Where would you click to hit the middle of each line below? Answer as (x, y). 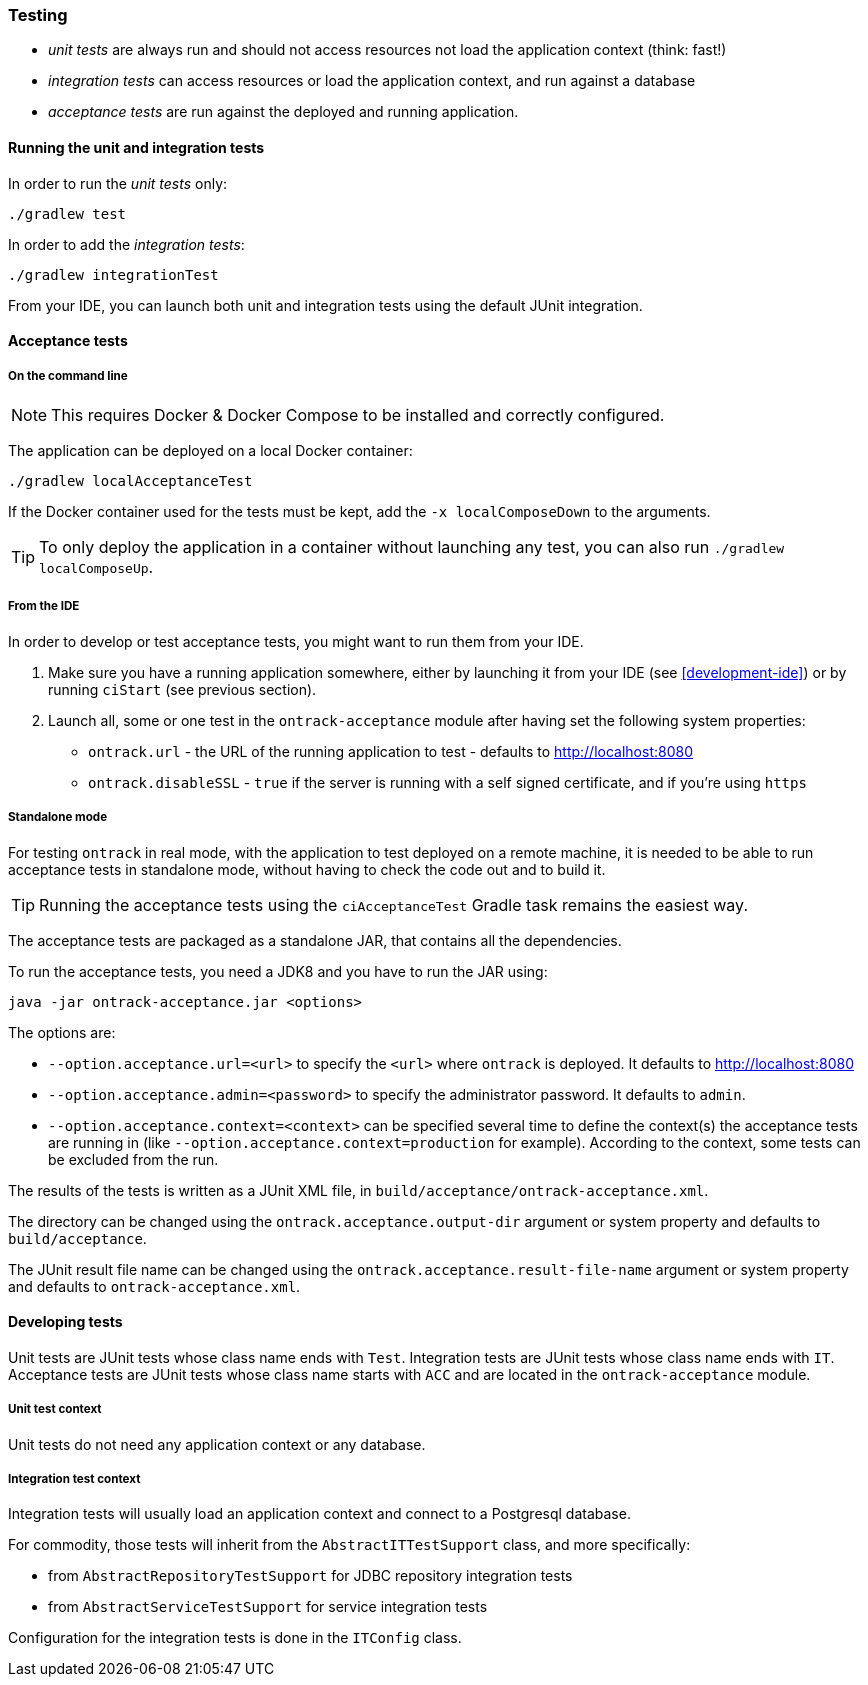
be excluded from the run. (133, 1159)
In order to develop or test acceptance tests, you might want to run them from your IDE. (296, 641)
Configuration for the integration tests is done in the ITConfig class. (235, 1638)
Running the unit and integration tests (136, 147)
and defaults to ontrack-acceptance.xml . (154, 1286)
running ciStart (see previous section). (182, 689)
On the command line (68, 375)
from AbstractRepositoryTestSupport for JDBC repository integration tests (310, 1576)
